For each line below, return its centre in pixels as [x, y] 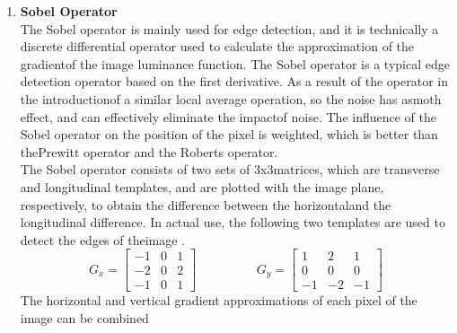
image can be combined [84, 318]
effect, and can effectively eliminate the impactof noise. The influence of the [228, 116]
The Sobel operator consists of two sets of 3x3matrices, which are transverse [230, 169]
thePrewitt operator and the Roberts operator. [149, 151]
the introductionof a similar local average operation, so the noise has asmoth [231, 98]
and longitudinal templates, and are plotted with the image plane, [202, 186]
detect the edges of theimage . [103, 239]
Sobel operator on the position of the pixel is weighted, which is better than [229, 134]
